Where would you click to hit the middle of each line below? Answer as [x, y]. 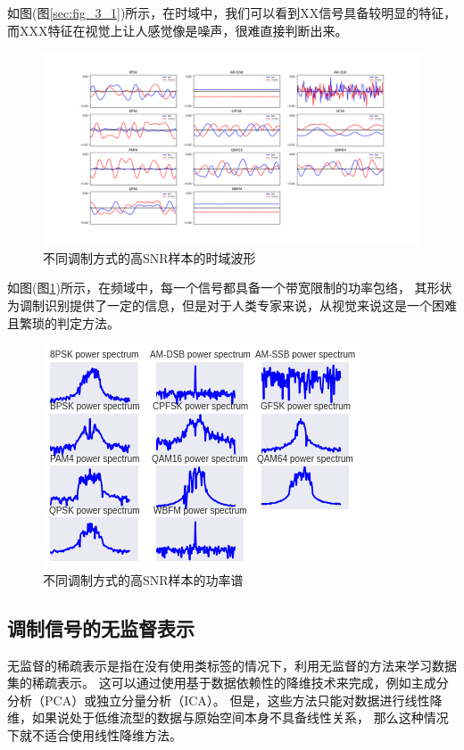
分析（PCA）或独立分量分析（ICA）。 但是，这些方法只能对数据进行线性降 [225, 700]
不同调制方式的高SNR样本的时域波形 [149, 257]
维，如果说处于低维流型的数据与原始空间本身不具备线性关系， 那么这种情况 [228, 717]
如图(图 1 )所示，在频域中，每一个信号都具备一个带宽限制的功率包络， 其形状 [230, 288]
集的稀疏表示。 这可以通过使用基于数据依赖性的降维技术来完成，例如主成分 [228, 683]
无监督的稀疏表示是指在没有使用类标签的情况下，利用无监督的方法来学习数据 [232, 665]
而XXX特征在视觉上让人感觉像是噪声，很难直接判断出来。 [178, 30]
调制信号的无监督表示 [101, 627]
